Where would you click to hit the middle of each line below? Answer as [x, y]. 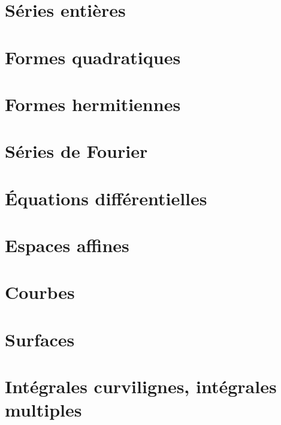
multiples [43, 410]
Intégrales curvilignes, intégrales [141, 386]
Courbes [40, 292]
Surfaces [40, 339]
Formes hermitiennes [93, 104]
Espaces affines [67, 245]
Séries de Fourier [76, 151]
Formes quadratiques [93, 57]
